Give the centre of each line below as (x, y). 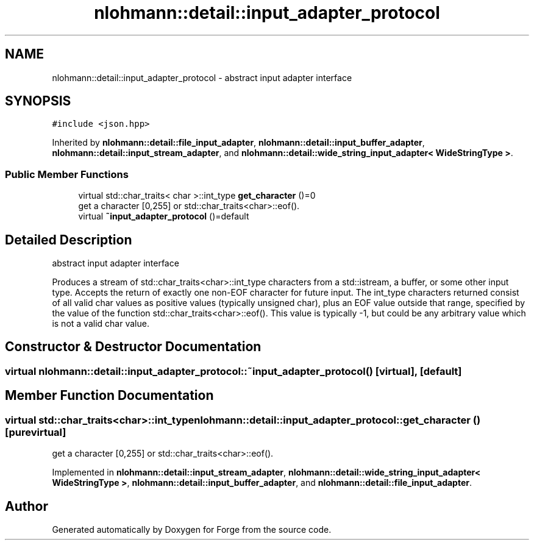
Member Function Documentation (109, 396)
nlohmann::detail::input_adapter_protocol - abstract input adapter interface (202, 77)
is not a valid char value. (101, 324)
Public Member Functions (67, 174)
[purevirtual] (36, 432)
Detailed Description (69, 240)
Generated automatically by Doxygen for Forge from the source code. (192, 529)
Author (27, 506)
